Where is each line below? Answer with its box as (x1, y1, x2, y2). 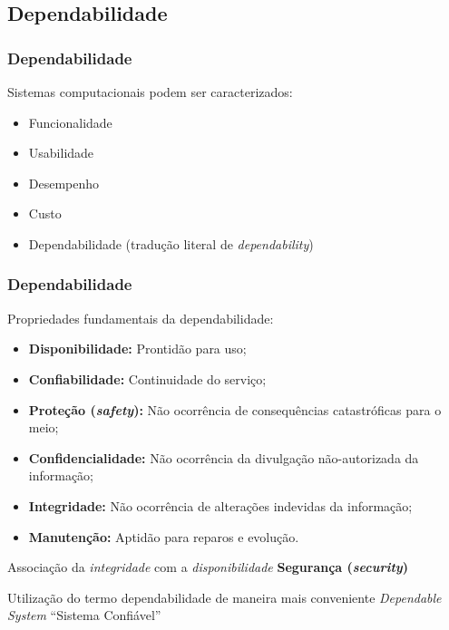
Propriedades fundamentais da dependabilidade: (7, 308, 274, 327)
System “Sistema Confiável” (7, 606, 161, 625)
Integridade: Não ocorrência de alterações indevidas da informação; (28, 496, 413, 515)
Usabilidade (28, 143, 94, 162)
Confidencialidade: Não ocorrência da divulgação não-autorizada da (28, 448, 419, 467)
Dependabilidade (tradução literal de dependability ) (28, 234, 314, 253)
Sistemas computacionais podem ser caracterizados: (7, 82, 293, 101)
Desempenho (28, 173, 100, 192)
